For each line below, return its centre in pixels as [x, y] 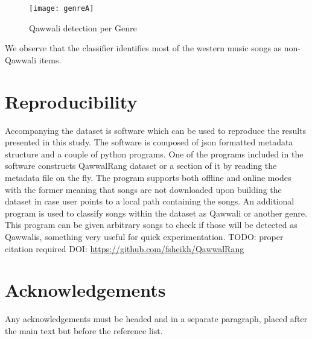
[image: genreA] [62, 8]
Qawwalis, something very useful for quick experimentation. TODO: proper [144, 236]
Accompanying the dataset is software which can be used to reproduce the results [156, 130]
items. [50, 59]
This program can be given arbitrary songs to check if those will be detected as [151, 225]
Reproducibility [71, 101]
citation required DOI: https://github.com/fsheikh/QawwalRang [125, 248]
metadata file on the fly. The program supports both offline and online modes [148, 177]
